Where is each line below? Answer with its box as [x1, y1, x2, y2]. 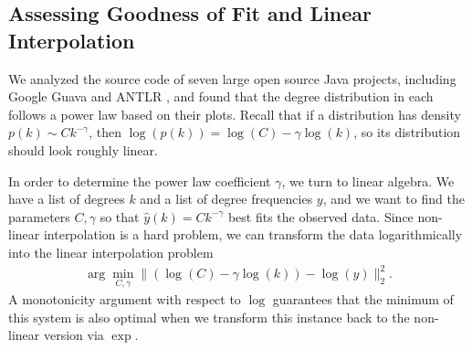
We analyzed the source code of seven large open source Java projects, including [8, 69, 456, 88]
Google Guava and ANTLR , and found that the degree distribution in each [8, 87, 434, 106]
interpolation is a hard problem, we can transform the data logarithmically [43, 225, 463, 244]
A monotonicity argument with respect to [8, 290, 241, 309]
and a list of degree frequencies [140, 189, 313, 208]
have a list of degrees [8, 189, 125, 208]
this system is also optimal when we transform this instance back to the [8, 307, 410, 326]
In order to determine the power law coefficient [8, 171, 271, 190]
